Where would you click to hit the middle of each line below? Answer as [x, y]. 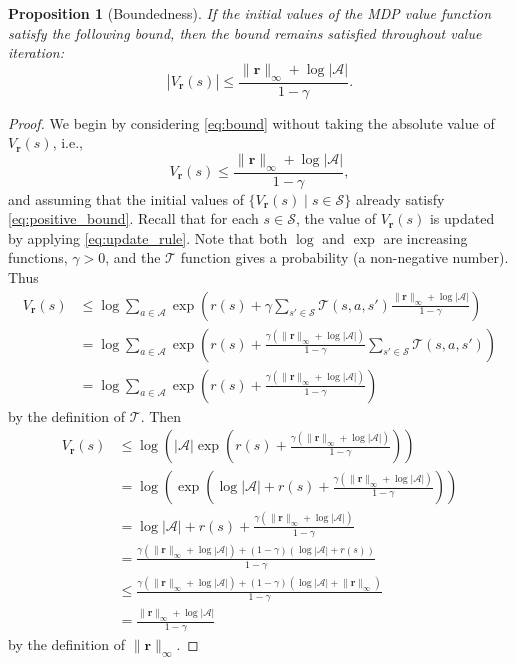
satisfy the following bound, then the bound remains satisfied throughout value [245, 32]
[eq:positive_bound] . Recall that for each [133, 218]
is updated [462, 218]
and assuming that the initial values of [126, 198]
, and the [133, 257]
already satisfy [400, 198]
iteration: [36, 52]
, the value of [335, 218]
